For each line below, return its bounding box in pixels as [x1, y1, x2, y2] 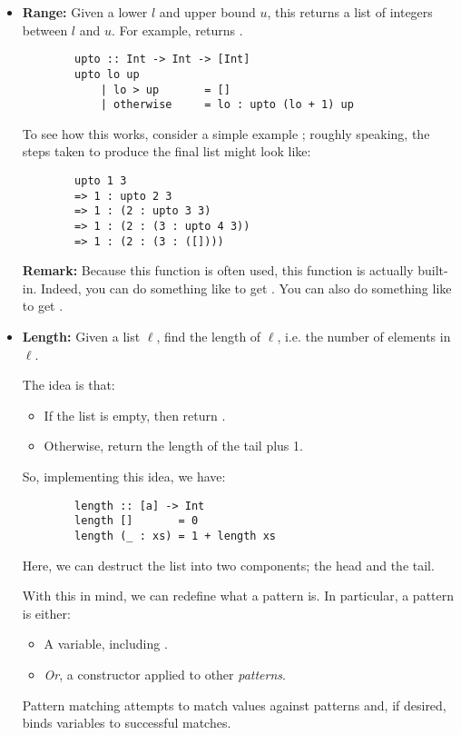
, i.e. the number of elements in [277, 327, 451, 346]
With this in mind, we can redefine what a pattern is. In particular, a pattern [22, 586, 455, 605]
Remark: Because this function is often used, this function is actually [22, 261, 414, 280]
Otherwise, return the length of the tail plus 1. [44, 436, 303, 455]
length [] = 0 [74, 514, 199, 528]
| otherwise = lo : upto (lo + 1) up [100, 98, 354, 112]
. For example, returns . [111, 20, 243, 39]
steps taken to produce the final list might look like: [22, 142, 311, 161]
